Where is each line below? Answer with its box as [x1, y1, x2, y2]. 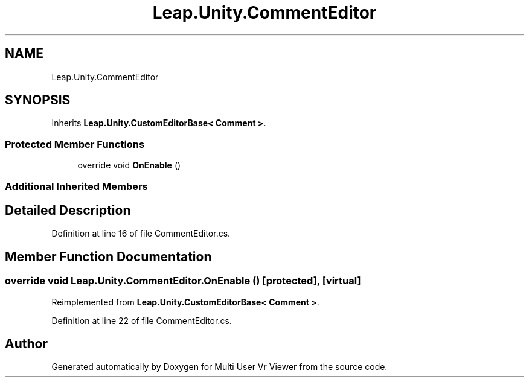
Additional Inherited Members [5, 180, 148, 193]
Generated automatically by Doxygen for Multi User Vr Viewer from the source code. [51, 361, 388, 372]
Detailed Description [5, 202, 131, 218]
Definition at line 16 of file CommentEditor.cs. [51, 228, 231, 239]
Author [5, 336, 48, 352]
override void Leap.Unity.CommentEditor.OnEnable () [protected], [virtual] [5, 275, 361, 287]
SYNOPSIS [5, 92, 71, 108]
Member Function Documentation [5, 249, 212, 264]
